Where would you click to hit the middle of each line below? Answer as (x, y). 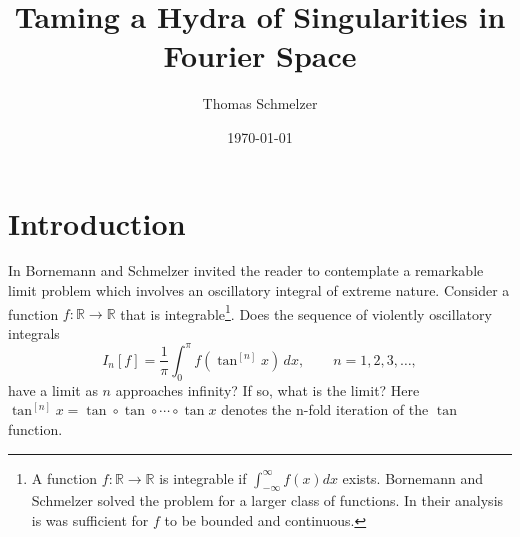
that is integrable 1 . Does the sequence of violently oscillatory (306, 312)
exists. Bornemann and (413, 477)
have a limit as (53, 389)
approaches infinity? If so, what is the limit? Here (267, 389)
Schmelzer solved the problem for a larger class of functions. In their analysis (267, 500)
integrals (34, 332)
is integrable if (203, 477)
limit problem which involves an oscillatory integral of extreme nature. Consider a (259, 290)
